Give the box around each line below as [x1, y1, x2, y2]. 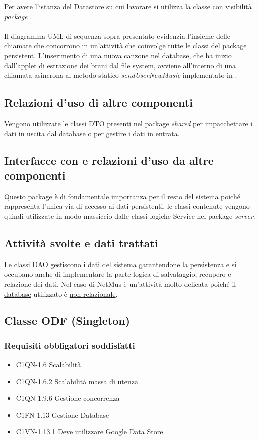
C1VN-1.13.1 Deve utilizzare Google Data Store [16, 426, 163, 437]
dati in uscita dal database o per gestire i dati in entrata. [4, 128, 180, 138]
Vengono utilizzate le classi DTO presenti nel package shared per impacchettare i [4, 118, 253, 128]
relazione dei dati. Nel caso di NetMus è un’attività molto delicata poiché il [4, 278, 236, 289]
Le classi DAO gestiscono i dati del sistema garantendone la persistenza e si [4, 258, 237, 269]
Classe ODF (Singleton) [4, 313, 131, 328]
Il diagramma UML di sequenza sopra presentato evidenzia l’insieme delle [4, 30, 230, 41]
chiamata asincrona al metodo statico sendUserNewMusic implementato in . [4, 70, 237, 80]
